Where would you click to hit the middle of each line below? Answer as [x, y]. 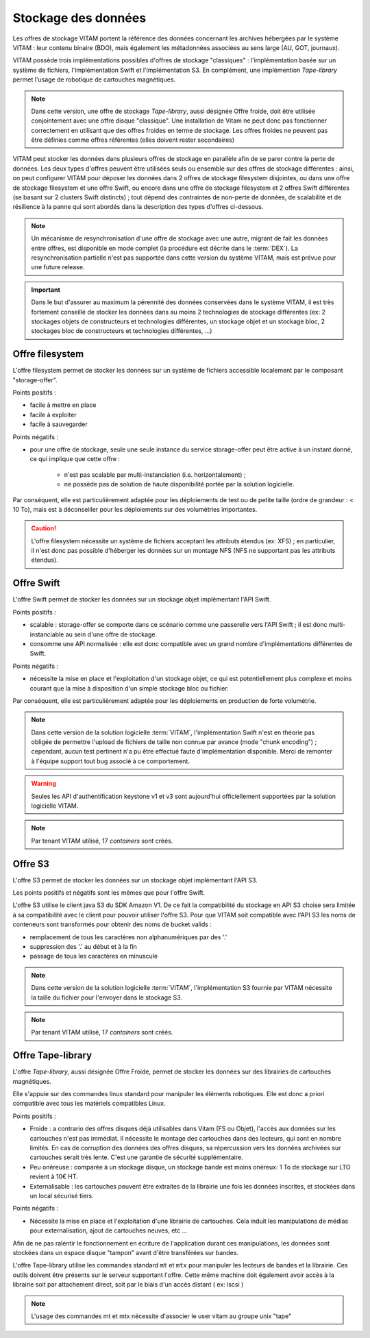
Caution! [44, 528]
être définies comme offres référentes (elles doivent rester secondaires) [133, 140]
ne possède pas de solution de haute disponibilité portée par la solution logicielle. [179, 484]
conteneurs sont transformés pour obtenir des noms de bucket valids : [112, 924]
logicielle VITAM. [55, 806]
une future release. [58, 267]
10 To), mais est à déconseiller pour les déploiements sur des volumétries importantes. [135, 509]
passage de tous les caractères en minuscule [94, 956]
